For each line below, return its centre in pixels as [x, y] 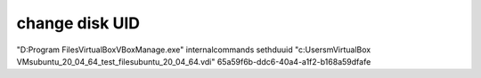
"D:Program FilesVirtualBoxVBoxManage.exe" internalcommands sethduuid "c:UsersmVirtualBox [194, 50]
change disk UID [78, 23]
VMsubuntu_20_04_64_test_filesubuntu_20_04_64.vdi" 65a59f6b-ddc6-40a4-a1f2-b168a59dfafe [194, 61]
